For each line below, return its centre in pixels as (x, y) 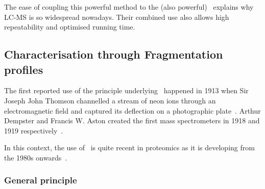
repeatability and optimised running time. (70, 27)
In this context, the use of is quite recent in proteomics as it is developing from (129, 147)
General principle (41, 180)
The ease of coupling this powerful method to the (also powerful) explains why (129, 7)
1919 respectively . (34, 130)
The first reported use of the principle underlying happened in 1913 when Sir (126, 90)
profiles (24, 69)
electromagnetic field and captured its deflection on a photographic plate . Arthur (132, 110)
